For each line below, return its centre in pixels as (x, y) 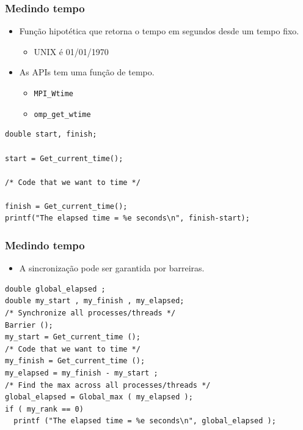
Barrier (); (29, 325)
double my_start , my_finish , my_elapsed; (95, 301)
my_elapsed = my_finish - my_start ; (82, 373)
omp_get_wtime (62, 114)
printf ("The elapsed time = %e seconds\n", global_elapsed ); (145, 421)
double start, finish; (51, 134)
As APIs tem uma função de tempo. (87, 72)
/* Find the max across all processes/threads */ (108, 385)
